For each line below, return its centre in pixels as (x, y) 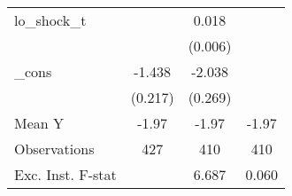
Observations (54, 149)
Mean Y (39, 123)
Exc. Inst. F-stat (65, 174)
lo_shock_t (50, 20)
